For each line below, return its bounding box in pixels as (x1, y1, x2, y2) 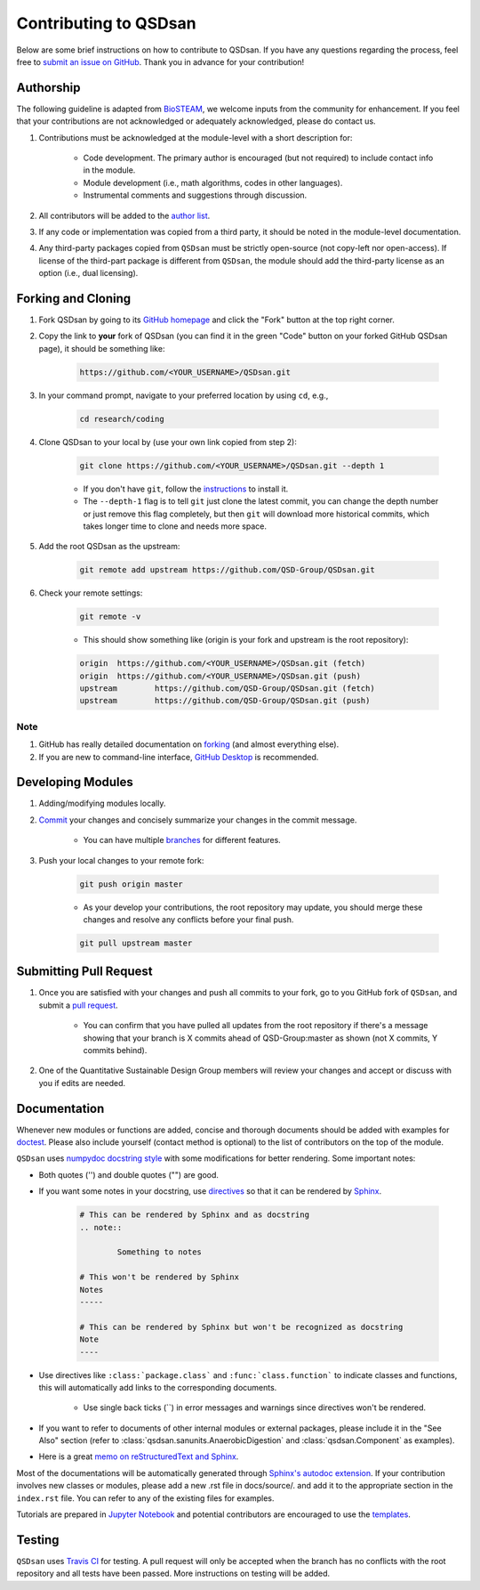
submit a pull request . (38, 1000, 119, 1010)
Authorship (16, 80, 81, 95)
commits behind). (83, 1045, 148, 1055)
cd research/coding (79, 414, 164, 424)
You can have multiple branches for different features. (83, 835, 282, 846)
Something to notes (116, 1247, 202, 1257)
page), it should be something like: (38, 343, 165, 353)
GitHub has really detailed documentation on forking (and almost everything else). (38, 739, 340, 750)
